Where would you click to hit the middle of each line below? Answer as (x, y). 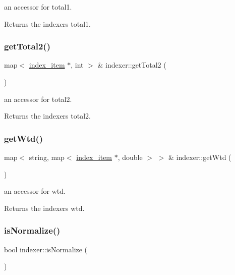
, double (130, 157)
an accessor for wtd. (35, 191)
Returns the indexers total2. (47, 116)
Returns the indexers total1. (47, 23)
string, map (47, 157)
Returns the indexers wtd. (44, 208)
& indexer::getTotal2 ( (132, 65)
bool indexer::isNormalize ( (46, 249)
